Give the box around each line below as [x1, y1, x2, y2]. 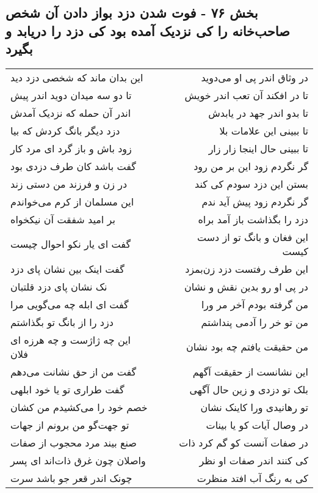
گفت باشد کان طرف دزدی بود [10, 158, 136, 173]
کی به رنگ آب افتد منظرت [197, 470, 308, 485]
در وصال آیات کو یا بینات [206, 417, 308, 432]
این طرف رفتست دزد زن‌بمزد [185, 261, 308, 276]
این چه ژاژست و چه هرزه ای [10, 332, 131, 347]
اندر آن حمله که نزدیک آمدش [10, 105, 131, 120]
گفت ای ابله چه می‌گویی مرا [10, 297, 129, 311]
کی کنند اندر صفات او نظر [199, 453, 308, 467]
